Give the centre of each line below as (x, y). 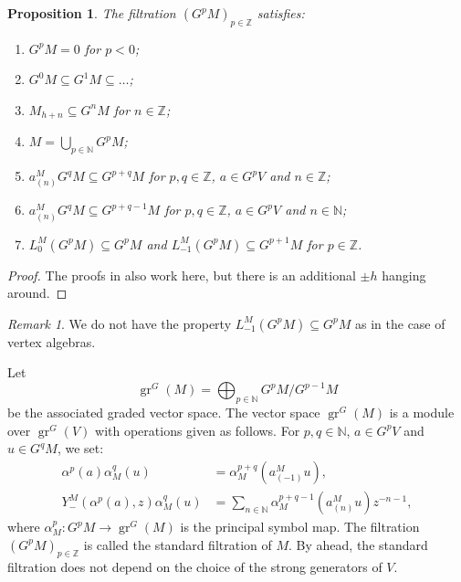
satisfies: (281, 13)
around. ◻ (37, 293)
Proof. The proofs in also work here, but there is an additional (182, 275)
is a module (422, 413)
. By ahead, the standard (358, 544)
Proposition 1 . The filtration (92, 13)
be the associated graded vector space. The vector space (164, 413)
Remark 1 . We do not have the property (120, 323)
